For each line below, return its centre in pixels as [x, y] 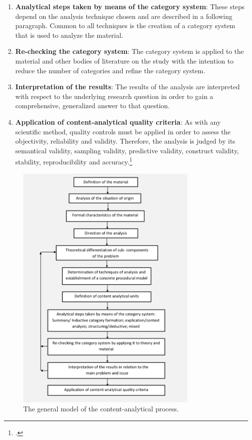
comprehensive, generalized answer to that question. [93, 106]
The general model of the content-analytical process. [101, 409]
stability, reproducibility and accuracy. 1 [74, 161]
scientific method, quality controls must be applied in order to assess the [123, 131]
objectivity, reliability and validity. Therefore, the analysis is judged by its [125, 141]
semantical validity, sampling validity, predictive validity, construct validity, [127, 150]
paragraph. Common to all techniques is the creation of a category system [125, 25]
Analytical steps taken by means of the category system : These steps [130, 6]
